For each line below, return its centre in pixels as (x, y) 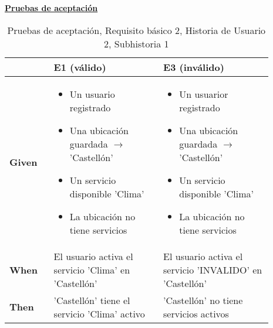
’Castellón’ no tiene (203, 300)
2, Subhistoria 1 (136, 43)
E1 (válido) (80, 67)
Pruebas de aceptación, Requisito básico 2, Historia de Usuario (136, 30)
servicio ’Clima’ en (92, 269)
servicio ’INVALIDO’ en (213, 269)
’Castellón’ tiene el (92, 300)
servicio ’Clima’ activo (99, 313)
